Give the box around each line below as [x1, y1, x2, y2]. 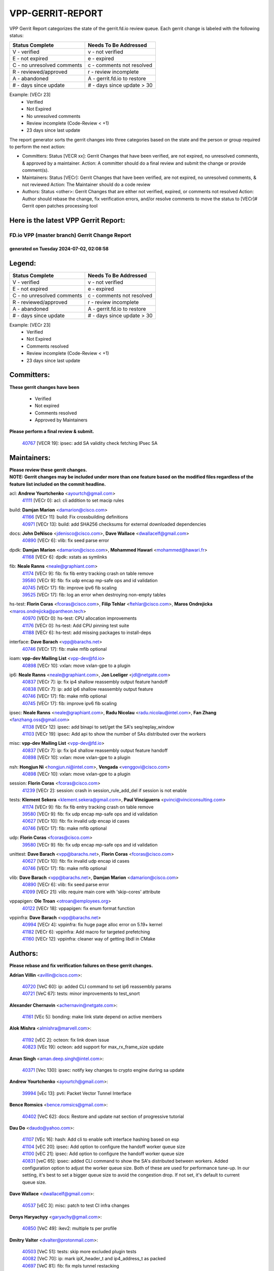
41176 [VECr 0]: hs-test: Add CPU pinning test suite [22, 622, 129, 628]
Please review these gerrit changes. [9, 467, 87, 473]
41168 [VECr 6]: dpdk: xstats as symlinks [22, 554, 108, 560]
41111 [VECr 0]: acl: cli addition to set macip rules [22, 497, 124, 503]
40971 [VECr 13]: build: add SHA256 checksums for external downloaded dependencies [22, 521, 207, 527]
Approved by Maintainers [35, 417, 88, 423]
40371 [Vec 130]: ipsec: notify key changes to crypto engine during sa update [22, 1067, 185, 1073]
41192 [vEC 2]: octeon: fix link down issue [22, 1037, 110, 1043]
